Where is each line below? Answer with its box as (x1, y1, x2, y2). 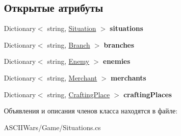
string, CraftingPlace (47, 89, 110, 99)
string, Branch (47, 39, 90, 50)
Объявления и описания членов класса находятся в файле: (4, 106, 178, 116)
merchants (110, 72, 146, 82)
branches (103, 39, 134, 50)
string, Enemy (47, 56, 90, 66)
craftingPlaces (123, 89, 172, 99)
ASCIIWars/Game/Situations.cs (4, 122, 101, 132)
